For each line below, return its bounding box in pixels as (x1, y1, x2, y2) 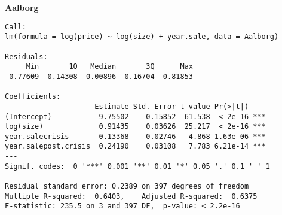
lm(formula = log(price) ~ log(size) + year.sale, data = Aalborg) (5, 32, 279, 41)
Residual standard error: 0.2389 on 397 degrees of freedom (5, 182, 249, 191)
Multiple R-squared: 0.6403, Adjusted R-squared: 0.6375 (5, 192, 258, 201)
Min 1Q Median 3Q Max (26, 62, 193, 71)
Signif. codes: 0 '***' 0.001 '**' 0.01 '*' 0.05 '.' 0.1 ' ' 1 (5, 162, 270, 171)
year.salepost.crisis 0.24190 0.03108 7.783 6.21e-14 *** (5, 142, 266, 151)
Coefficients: (5, 92, 61, 101)
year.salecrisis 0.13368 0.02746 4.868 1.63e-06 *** (5, 132, 266, 141)
